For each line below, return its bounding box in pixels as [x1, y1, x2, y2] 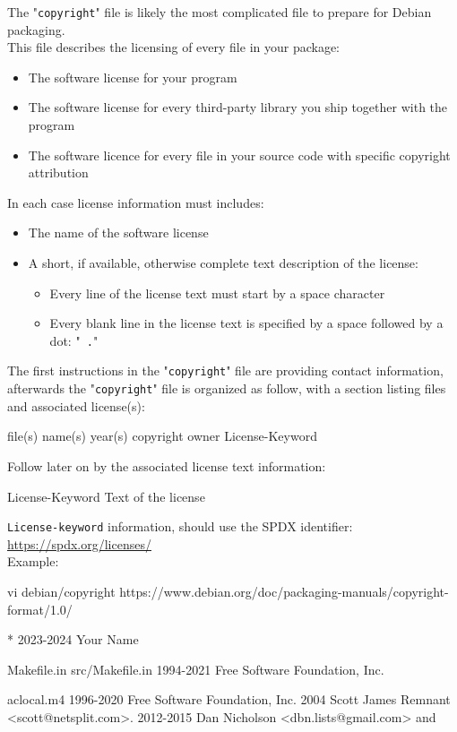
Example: [7, 552, 59, 571]
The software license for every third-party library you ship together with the [28, 98, 448, 116]
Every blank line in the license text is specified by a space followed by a [49, 314, 444, 332]
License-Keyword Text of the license [7, 487, 205, 505]
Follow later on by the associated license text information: [7, 456, 326, 475]
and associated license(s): [7, 396, 145, 415]
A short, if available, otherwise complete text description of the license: [28, 254, 418, 271]
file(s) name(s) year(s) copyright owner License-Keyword [7, 426, 317, 445]
